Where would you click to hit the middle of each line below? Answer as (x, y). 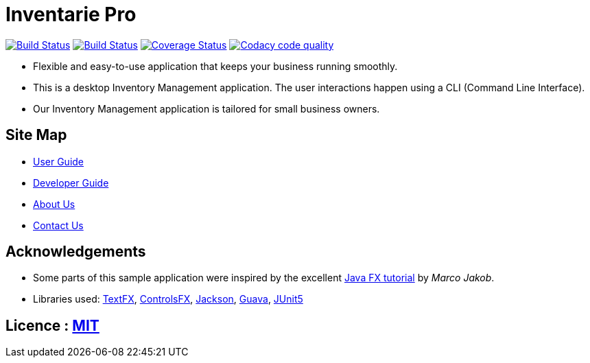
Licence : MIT (52, 325)
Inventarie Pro (71, 14)
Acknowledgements (76, 252)
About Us (54, 204)
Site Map (36, 135)
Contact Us (58, 225)
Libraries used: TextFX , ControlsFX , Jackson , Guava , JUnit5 (168, 299)
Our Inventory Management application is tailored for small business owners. (206, 108)
